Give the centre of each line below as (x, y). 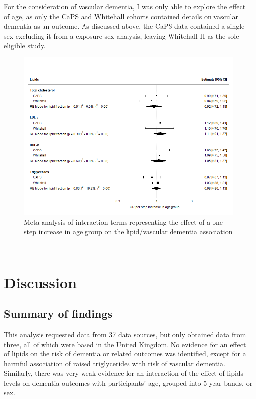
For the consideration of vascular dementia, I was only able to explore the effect (125, 6)
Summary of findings (58, 314)
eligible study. (25, 45)
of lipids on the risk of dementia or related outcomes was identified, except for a (125, 354)
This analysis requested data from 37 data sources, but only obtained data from (125, 334)
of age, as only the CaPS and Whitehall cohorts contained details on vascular (121, 16)
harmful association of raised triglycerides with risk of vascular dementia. (115, 363)
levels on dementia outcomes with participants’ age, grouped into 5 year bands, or (128, 382)
